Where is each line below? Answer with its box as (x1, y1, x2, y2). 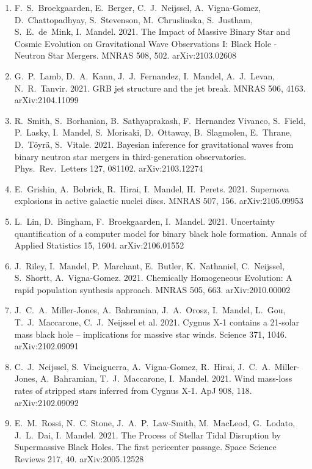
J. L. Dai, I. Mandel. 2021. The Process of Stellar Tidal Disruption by (14, 428, 281, 441)
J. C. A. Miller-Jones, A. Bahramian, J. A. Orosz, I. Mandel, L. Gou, (14, 304, 286, 316)
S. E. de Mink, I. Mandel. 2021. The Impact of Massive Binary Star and (14, 25, 291, 38)
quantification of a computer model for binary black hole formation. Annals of (14, 227, 307, 239)
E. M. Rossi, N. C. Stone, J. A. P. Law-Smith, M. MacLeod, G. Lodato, (14, 416, 296, 429)
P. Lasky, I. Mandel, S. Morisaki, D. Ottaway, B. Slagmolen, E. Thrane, (14, 126, 292, 139)
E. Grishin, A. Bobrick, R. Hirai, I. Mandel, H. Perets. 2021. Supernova (14, 182, 289, 195)
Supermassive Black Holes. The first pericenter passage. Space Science (14, 440, 277, 453)
